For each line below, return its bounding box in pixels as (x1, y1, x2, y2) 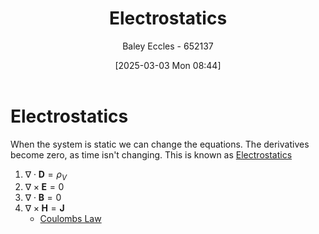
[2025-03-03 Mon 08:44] (114, 59, 222, 71)
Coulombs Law (39, 213, 102, 225)
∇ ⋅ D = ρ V (24, 168, 67, 182)
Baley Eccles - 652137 (122, 40, 214, 52)
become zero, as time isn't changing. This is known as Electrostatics (10, 148, 293, 161)
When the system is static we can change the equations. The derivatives (10, 138, 310, 150)
